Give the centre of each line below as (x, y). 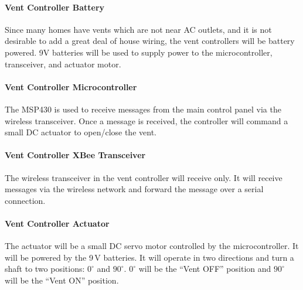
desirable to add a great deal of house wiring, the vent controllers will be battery (150, 41)
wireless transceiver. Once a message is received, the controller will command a (147, 120)
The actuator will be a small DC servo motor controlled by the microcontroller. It (152, 246)
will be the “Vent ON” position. (62, 280)
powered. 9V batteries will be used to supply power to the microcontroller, (139, 52)
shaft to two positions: (45, 269)
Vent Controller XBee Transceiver (75, 155)
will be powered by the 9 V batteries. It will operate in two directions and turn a (149, 257)
